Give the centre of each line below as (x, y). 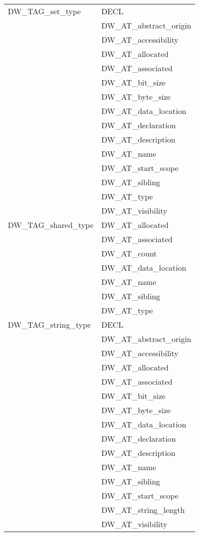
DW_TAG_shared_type (51, 225)
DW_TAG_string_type (50, 324)
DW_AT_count (129, 253)
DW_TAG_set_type (44, 11)
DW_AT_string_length (143, 510)
